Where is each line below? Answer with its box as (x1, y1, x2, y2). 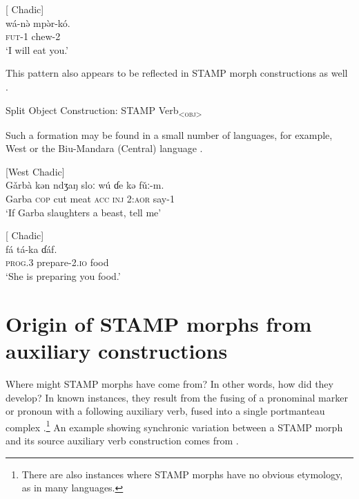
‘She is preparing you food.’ (6, 269, 121, 283)
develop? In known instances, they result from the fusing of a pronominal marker (6, 390, 348, 404)
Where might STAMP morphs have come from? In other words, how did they (6, 376, 333, 390)
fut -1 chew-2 (6, 29, 61, 44)
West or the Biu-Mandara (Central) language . (6, 141, 203, 156)
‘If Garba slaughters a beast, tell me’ (6, 205, 162, 219)
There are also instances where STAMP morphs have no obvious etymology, (21, 467, 343, 481)
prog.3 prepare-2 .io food (6, 255, 109, 270)
